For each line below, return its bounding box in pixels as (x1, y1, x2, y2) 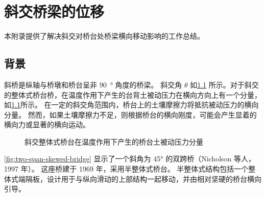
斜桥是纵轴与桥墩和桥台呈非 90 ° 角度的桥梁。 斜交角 (4, 79, 182, 90)
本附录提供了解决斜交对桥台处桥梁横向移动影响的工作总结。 (4, 31, 204, 41)
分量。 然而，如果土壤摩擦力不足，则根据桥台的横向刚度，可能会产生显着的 (4, 109, 257, 120)
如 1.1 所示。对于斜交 (190, 79, 259, 90)
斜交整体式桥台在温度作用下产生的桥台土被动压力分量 (25, 136, 203, 147)
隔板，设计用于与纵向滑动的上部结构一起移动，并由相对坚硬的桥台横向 (25, 173, 261, 184)
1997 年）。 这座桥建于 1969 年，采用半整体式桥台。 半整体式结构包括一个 (4, 163, 249, 174)
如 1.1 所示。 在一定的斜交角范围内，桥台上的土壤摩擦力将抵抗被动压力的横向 (4, 99, 259, 110)
